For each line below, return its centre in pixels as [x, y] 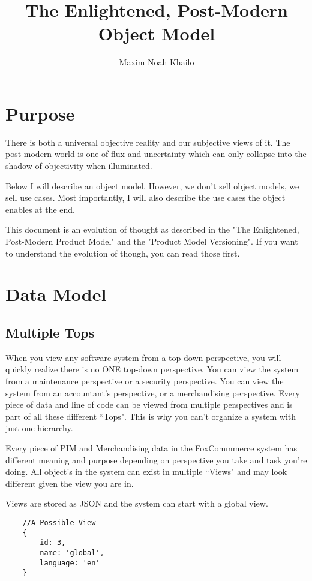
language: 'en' [70, 563]
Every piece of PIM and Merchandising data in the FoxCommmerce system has [151, 448]
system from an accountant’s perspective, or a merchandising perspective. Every [153, 392]
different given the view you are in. [70, 483]
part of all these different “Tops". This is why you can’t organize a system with [151, 416]
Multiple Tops [50, 332]
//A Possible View [59, 523]
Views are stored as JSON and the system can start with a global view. [137, 503]
